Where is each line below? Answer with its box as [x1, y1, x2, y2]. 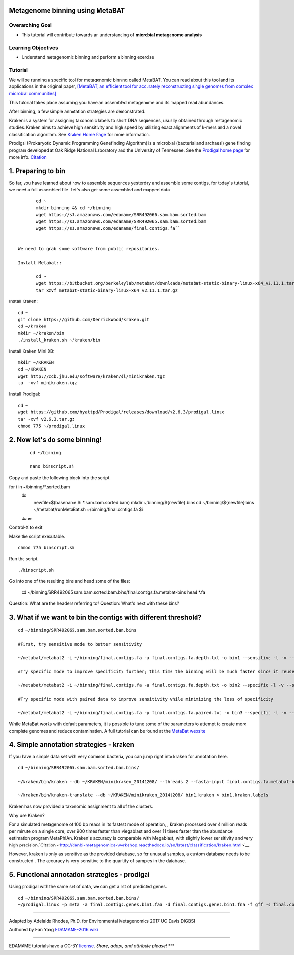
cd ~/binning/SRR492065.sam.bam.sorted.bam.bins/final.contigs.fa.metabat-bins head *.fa [21, 589, 206, 595]
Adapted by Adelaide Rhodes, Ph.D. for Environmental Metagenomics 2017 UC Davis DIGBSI [9, 918, 196, 924]
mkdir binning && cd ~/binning [36, 205, 111, 211]
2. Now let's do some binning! [9, 436, 102, 444]
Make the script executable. [9, 533, 66, 540]
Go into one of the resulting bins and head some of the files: [9, 578, 131, 584]
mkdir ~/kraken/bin [18, 330, 65, 336]
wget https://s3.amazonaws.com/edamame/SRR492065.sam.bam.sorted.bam [36, 218, 207, 224]
